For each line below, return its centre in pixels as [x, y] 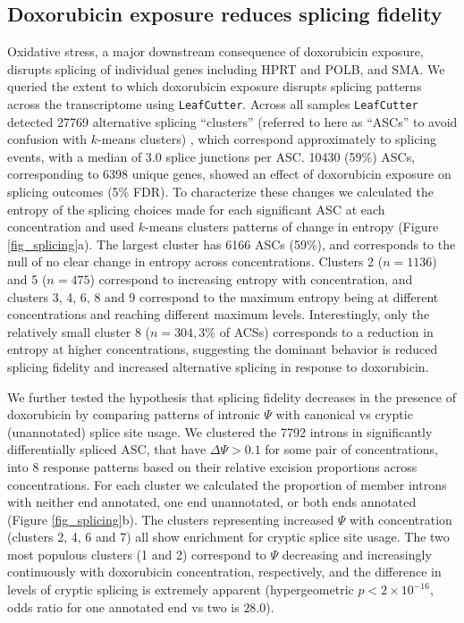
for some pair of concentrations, [351, 449]
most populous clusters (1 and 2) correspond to [137, 554]
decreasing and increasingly [357, 554]
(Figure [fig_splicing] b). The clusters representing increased [171, 519]
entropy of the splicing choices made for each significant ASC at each [196, 209]
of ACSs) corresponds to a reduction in [326, 331]
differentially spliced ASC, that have [107, 449]
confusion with [47, 139]
